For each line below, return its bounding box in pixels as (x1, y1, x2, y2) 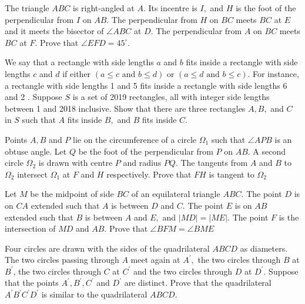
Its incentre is (148, 2, 197, 14)
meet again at (130, 253, 180, 266)
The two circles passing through (5, 253, 119, 266)
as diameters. (240, 242, 288, 254)
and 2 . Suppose (5, 91, 62, 103)
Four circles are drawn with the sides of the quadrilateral (5, 242, 210, 254)
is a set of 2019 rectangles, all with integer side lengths (72, 91, 270, 103)
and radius (123, 156, 162, 169)
